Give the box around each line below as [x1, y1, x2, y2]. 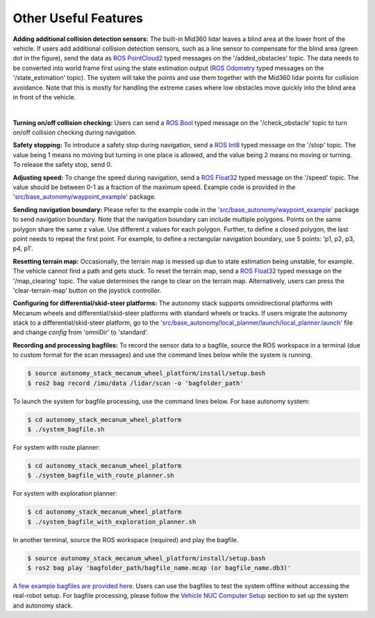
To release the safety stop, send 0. [12, 161, 112, 169]
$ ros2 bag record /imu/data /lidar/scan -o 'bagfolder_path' [27, 379, 244, 387]
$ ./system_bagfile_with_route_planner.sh [27, 471, 174, 480]
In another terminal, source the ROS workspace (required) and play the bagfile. [12, 535, 239, 544]
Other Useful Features [12, 10, 144, 26]
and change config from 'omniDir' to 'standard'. [12, 328, 149, 336]
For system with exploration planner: [12, 489, 117, 498]
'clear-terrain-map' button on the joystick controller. [12, 286, 162, 295]
